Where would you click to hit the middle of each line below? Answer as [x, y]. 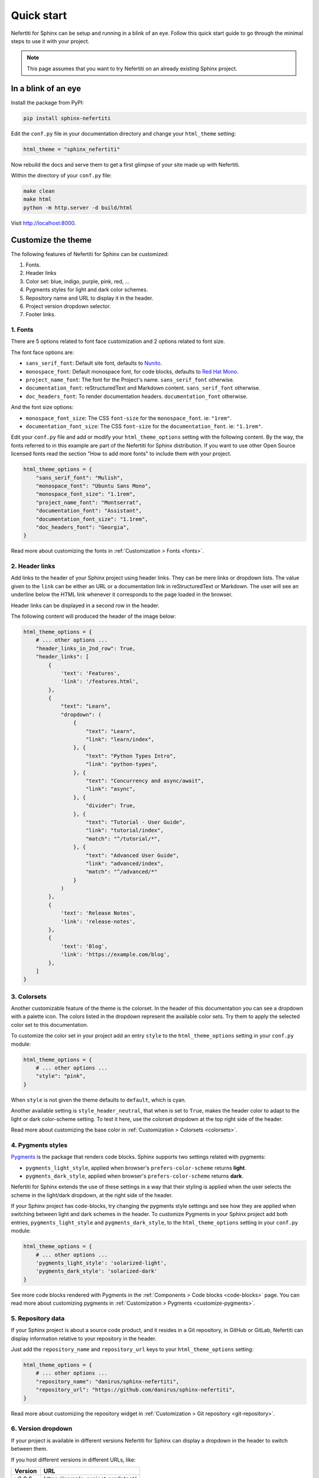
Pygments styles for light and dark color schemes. [87, 290]
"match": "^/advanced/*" [122, 872]
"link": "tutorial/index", [125, 830]
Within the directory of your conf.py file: [61, 175]
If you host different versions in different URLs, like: [73, 1460]
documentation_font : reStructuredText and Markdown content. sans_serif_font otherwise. [143, 388]
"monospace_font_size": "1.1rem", [86, 494]
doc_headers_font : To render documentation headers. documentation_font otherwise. [137, 396]
